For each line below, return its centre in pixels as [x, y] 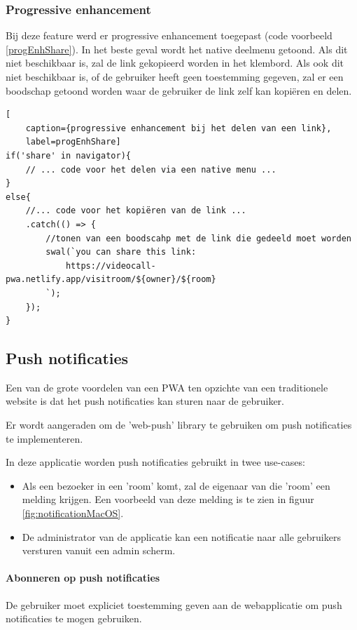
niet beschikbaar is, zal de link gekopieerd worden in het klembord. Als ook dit [175, 63]
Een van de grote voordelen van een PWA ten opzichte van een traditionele [167, 387]
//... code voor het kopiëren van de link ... [136, 211]
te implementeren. [44, 438]
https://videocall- [111, 266]
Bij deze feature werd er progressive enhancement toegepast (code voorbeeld [169, 35]
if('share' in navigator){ [68, 155]
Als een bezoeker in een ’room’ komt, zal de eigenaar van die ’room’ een [176, 485]
